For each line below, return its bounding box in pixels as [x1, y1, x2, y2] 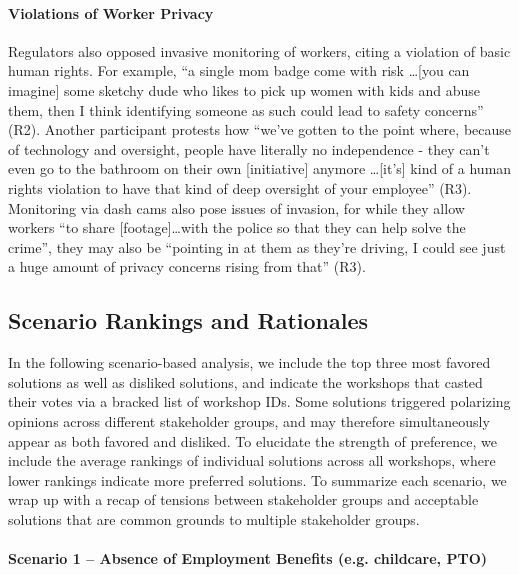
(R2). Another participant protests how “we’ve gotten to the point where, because [8, 119, 512, 140]
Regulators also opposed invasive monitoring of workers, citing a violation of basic [8, 40, 511, 61]
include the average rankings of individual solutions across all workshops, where [8, 450, 496, 471]
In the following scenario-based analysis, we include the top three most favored [8, 352, 491, 373]
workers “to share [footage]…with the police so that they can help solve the [8, 217, 466, 238]
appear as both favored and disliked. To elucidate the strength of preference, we [8, 430, 497, 451]
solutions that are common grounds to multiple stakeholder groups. [8, 508, 420, 529]
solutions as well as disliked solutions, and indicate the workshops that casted [8, 371, 483, 392]
